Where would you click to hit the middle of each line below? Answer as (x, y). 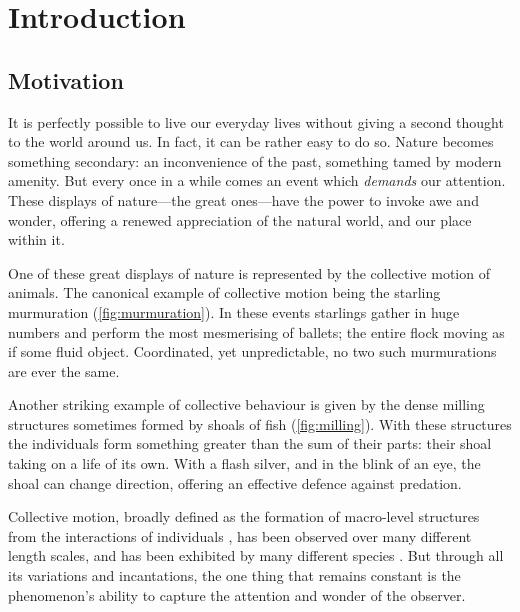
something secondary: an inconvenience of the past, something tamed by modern (255, 160)
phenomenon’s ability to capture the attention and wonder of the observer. (237, 594)
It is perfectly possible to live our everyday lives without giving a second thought (256, 121)
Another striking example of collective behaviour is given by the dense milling (246, 404)
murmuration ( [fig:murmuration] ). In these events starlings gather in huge (234, 311)
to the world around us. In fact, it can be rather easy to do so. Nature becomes (251, 141)
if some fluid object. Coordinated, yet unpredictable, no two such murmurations (252, 351)
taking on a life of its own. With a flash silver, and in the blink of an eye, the (244, 463)
